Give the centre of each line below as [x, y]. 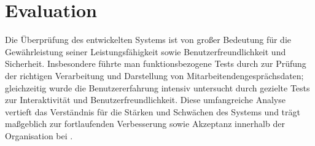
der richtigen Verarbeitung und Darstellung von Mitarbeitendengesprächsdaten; [154, 75]
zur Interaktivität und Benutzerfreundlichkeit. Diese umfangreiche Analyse [145, 100]
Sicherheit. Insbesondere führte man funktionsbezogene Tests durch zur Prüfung [156, 63]
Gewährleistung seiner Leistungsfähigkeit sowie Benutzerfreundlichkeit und [146, 51]
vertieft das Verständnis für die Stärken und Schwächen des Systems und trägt [153, 111]
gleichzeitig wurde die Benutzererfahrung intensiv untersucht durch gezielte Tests [157, 87]
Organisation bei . [39, 135]
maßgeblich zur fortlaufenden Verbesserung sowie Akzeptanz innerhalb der [145, 124]
